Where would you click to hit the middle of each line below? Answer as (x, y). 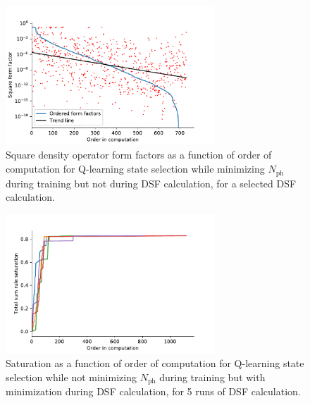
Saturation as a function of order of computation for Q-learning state (155, 363)
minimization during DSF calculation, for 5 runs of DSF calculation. (153, 391)
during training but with (212, 377)
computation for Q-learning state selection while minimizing (135, 169)
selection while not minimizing (71, 377)
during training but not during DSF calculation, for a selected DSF (151, 183)
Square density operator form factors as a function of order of (139, 155)
